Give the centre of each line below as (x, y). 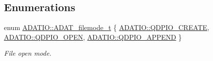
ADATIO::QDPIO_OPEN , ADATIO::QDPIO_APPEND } (93, 37)
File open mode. (28, 53)
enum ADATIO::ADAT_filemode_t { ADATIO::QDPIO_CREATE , (107, 27)
